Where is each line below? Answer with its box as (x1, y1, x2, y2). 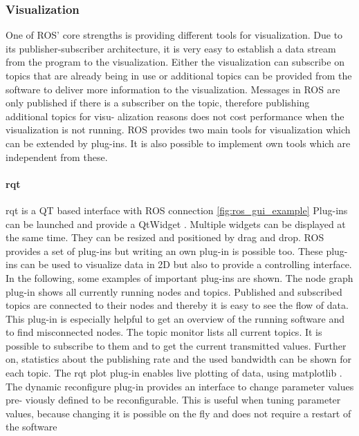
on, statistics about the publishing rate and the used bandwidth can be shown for (6, 352, 351, 366)
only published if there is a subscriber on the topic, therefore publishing (6, 95, 310, 110)
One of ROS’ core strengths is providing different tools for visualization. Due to (6, 28, 343, 42)
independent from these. (6, 149, 108, 164)
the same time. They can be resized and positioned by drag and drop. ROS (6, 230, 324, 245)
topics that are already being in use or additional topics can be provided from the (6, 68, 352, 82)
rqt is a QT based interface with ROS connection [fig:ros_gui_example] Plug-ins (6, 202, 348, 217)
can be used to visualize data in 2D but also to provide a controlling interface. (20, 257, 352, 272)
